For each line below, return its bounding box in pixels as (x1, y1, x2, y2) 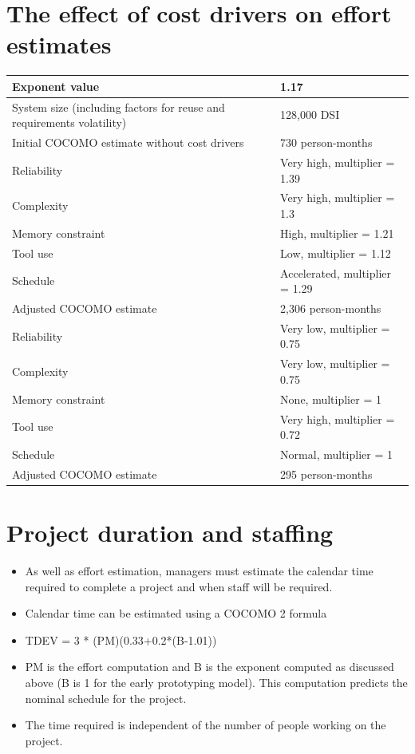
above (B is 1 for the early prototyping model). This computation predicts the (25, 673, 408, 690)
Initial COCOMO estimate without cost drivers (12, 134, 244, 151)
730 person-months (280, 134, 373, 151)
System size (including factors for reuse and (12, 98, 225, 115)
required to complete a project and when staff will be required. (25, 578, 333, 594)
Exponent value (12, 77, 100, 94)
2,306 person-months (280, 299, 381, 316)
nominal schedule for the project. (25, 689, 187, 706)
